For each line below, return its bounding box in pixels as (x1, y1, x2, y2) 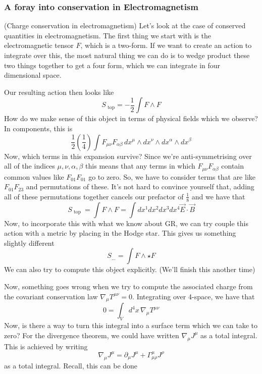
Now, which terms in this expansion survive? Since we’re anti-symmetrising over (4, 150, 252, 161)
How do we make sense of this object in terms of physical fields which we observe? (4, 113, 258, 124)
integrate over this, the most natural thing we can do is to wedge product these (4, 50, 250, 60)
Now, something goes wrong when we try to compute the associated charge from (4, 281, 253, 291)
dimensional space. (4, 70, 62, 80)
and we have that (191, 191, 245, 201)
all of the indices (4, 161, 55, 171)
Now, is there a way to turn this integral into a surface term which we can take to (4, 320, 258, 331)
